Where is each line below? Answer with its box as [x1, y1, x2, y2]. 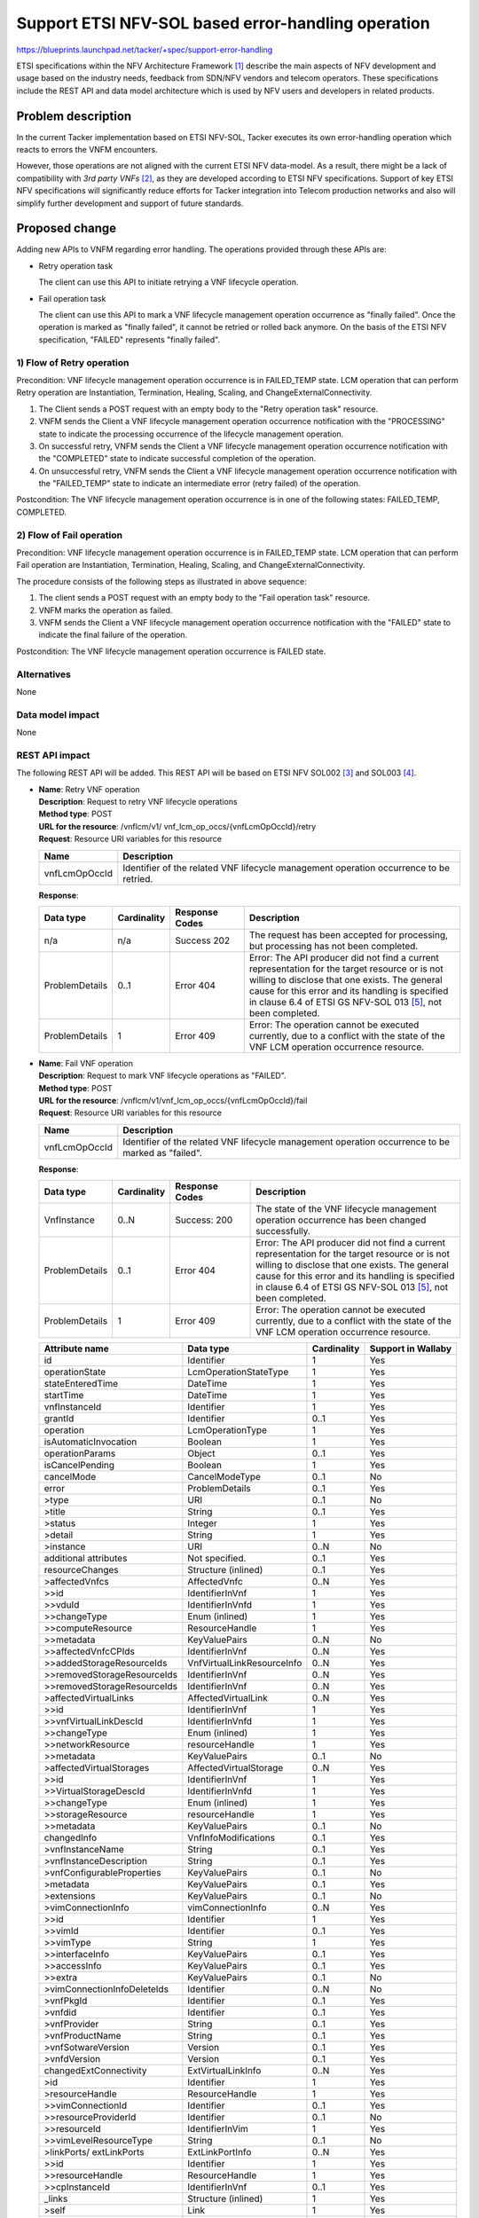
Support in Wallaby [369, 1342, 452, 1355]
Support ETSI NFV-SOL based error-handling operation [16, 13, 430, 33]
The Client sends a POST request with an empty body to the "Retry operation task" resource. [38, 404, 379, 414]
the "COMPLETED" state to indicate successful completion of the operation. [38, 453, 317, 464]
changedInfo [43, 1832, 98, 1844]
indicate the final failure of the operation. [38, 630, 188, 641]
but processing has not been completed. [248, 940, 419, 952]
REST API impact [16, 749, 90, 761]
